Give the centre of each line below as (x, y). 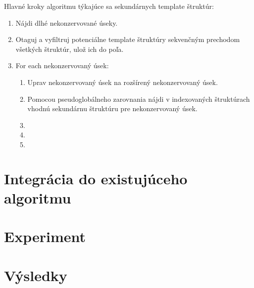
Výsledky (36, 275)
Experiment (45, 236)
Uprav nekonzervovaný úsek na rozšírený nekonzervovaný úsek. (123, 82)
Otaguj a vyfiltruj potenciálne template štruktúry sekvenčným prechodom (128, 39)
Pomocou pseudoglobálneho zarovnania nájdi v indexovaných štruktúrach (139, 99)
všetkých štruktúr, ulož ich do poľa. (70, 49)
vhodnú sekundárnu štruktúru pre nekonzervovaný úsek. (112, 108)
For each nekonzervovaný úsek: (62, 65)
